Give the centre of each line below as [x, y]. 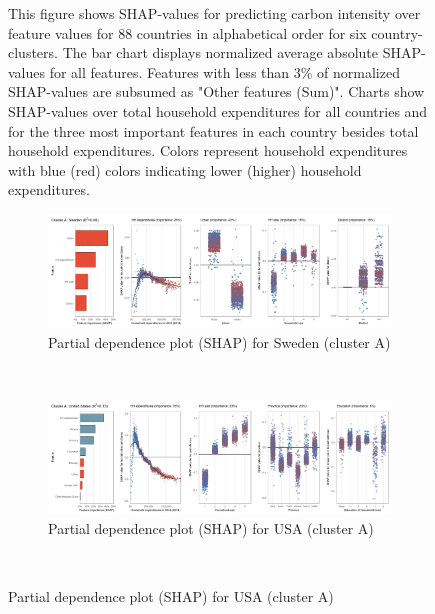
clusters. [33, 52]
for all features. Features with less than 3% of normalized [224, 71]
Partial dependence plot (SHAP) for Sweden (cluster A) [219, 342]
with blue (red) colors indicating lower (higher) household [185, 169]
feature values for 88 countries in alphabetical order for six [187, 32]
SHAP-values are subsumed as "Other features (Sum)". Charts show [216, 91]
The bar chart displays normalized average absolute [220, 52]
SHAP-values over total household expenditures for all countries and [218, 110]
